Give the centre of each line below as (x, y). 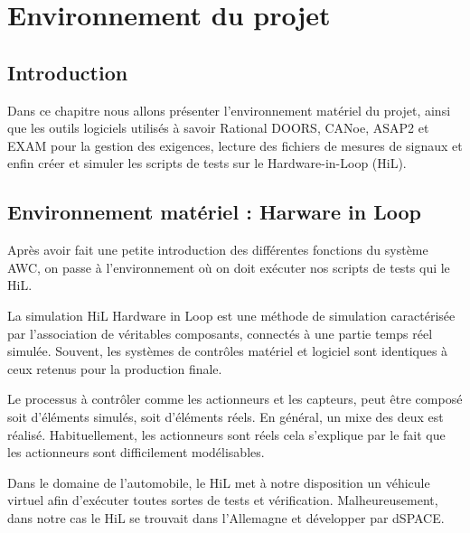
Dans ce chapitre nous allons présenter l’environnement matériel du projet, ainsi (229, 110)
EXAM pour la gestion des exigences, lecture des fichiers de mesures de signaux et (235, 145)
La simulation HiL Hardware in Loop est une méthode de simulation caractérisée (231, 315)
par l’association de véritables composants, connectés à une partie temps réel (220, 333)
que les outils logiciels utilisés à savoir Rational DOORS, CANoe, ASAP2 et (218, 128)
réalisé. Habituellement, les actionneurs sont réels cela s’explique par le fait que (226, 434)
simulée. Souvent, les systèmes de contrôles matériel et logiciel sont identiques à (228, 351)
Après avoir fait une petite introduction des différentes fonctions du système (218, 250)
